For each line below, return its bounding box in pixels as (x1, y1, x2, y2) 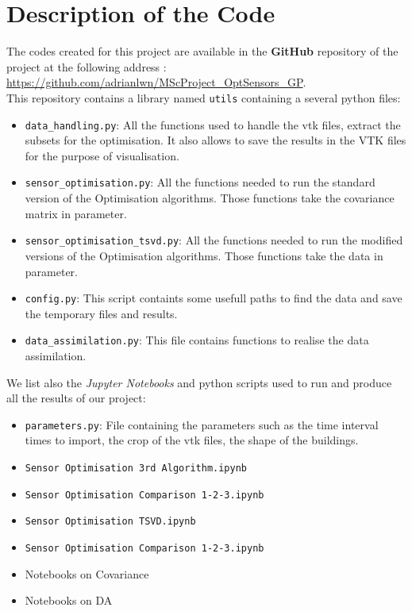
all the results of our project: (6, 390, 146, 406)
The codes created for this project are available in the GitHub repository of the (6, 43, 399, 60)
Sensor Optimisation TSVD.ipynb (25, 516, 196, 528)
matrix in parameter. (25, 205, 127, 221)
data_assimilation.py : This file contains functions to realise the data (25, 332, 369, 348)
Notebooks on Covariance (25, 565, 149, 582)
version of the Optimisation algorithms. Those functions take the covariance (25, 190, 395, 206)
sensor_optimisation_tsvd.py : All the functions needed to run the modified (25, 232, 403, 248)
